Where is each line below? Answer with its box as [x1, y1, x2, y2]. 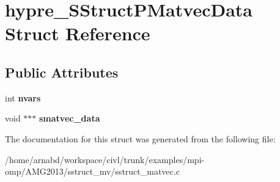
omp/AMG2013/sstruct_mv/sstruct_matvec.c [5, 165, 180, 178]
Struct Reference [5, 21, 150, 46]
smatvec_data [39, 112, 100, 125]
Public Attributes [5, 62, 119, 81]
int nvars [5, 91, 41, 104]
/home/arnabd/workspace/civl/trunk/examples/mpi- [5, 153, 205, 166]
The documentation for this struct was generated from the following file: [5, 132, 276, 145]
